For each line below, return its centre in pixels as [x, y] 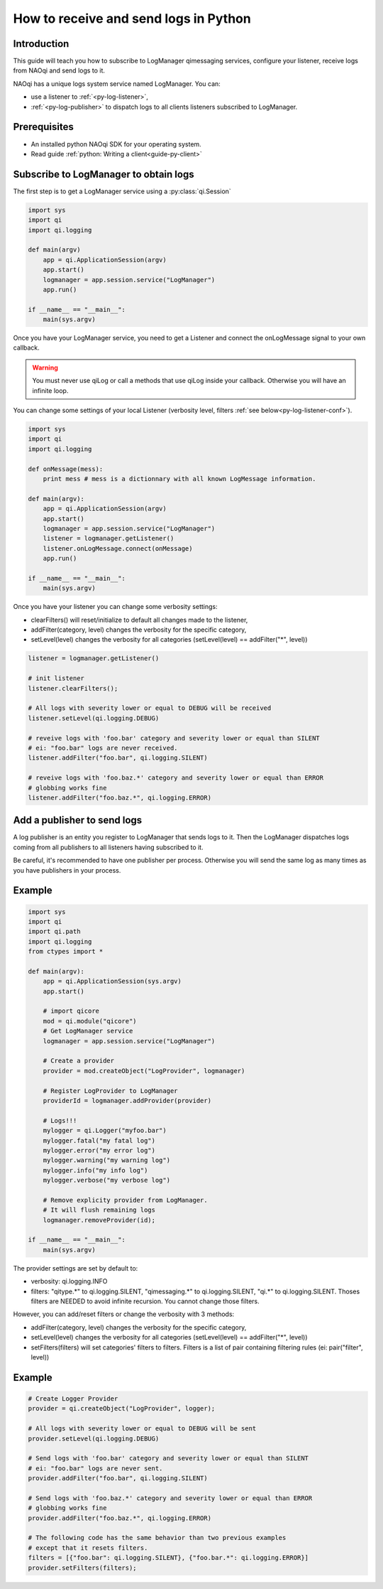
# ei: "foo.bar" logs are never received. [103, 748]
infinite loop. [50, 390]
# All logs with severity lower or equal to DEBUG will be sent [142, 1429]
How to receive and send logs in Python [132, 18]
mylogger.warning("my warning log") [106, 1160]
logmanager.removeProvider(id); [99, 1220]
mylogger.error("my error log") [99, 1150]
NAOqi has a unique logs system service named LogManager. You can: [117, 84]
